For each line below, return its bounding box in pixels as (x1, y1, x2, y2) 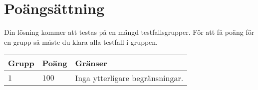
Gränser (75, 57, 107, 69)
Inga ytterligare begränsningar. (75, 72, 184, 84)
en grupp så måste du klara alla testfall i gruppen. (4, 36, 158, 47)
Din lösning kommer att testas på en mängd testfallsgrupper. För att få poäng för (4, 27, 255, 37)
